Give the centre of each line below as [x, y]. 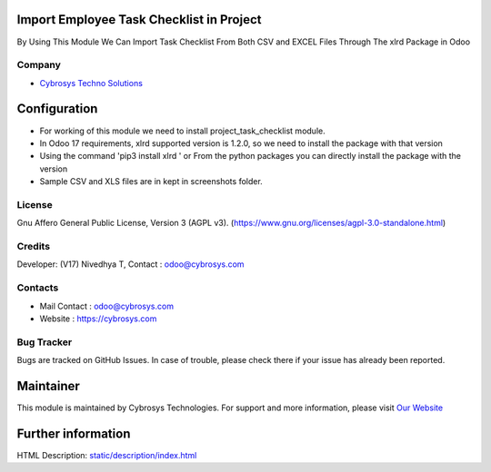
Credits [33, 247]
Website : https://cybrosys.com [98, 319]
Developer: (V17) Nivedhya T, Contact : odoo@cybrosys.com [130, 264]
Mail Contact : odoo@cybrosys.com [107, 306]
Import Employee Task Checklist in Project [139, 20]
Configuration [57, 109]
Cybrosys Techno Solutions [91, 83]
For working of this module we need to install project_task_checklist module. [183, 131]
